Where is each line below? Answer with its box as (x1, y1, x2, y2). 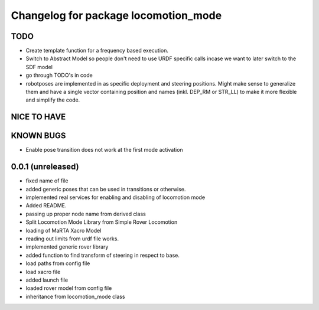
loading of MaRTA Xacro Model (25, 227, 102, 234)
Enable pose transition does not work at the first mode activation (25, 146, 183, 154)
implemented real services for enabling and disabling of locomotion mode (25, 194, 206, 201)
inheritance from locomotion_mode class (25, 293, 125, 300)
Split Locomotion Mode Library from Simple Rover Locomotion (25, 218, 178, 226)
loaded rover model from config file (25, 285, 112, 292)
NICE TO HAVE (11, 112, 66, 122)
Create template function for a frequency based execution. (25, 47, 168, 54)
